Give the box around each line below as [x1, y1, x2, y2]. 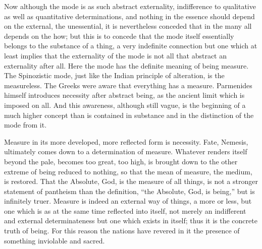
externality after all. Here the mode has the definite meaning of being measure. [4, 60, 249, 71]
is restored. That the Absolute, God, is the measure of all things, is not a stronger [4, 176, 258, 186]
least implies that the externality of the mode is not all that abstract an [4, 50, 227, 60]
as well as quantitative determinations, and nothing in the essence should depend [4, 11, 255, 21]
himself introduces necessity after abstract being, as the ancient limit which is [4, 90, 245, 100]
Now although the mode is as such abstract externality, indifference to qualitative [4, 1, 256, 11]
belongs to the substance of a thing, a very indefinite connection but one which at [4, 40, 257, 51]
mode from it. [4, 119, 47, 130]
